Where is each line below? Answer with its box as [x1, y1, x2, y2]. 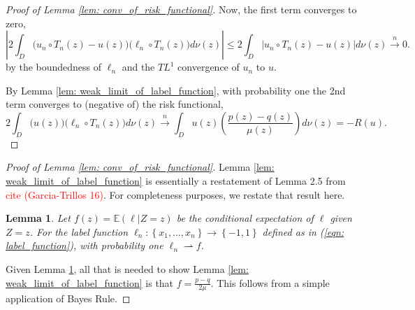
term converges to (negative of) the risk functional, [6, 97, 224, 111]
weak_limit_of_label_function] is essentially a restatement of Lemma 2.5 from [6, 173, 346, 188]
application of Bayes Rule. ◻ [6, 291, 131, 306]
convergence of [177, 59, 240, 74]
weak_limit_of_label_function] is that [6, 275, 174, 290]
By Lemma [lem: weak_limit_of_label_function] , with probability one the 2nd [6, 83, 346, 97]
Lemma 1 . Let [6, 211, 71, 225]
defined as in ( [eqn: [262, 224, 344, 239]
